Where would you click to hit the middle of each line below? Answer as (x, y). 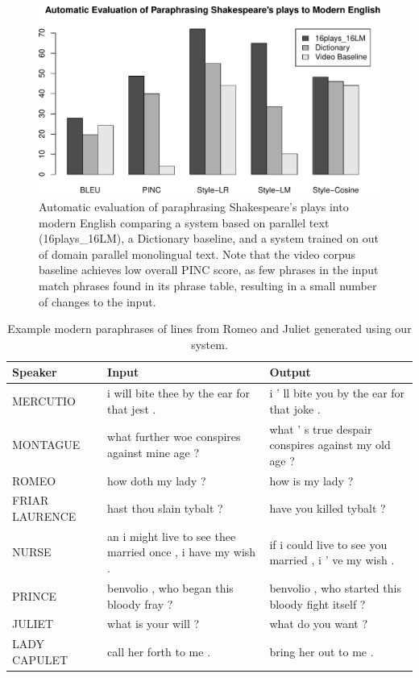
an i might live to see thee (172, 536)
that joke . (295, 408)
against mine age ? (153, 452)
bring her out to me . (322, 651)
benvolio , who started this (335, 587)
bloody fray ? (140, 603)
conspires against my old (330, 445)
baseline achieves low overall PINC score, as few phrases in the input (209, 270)
